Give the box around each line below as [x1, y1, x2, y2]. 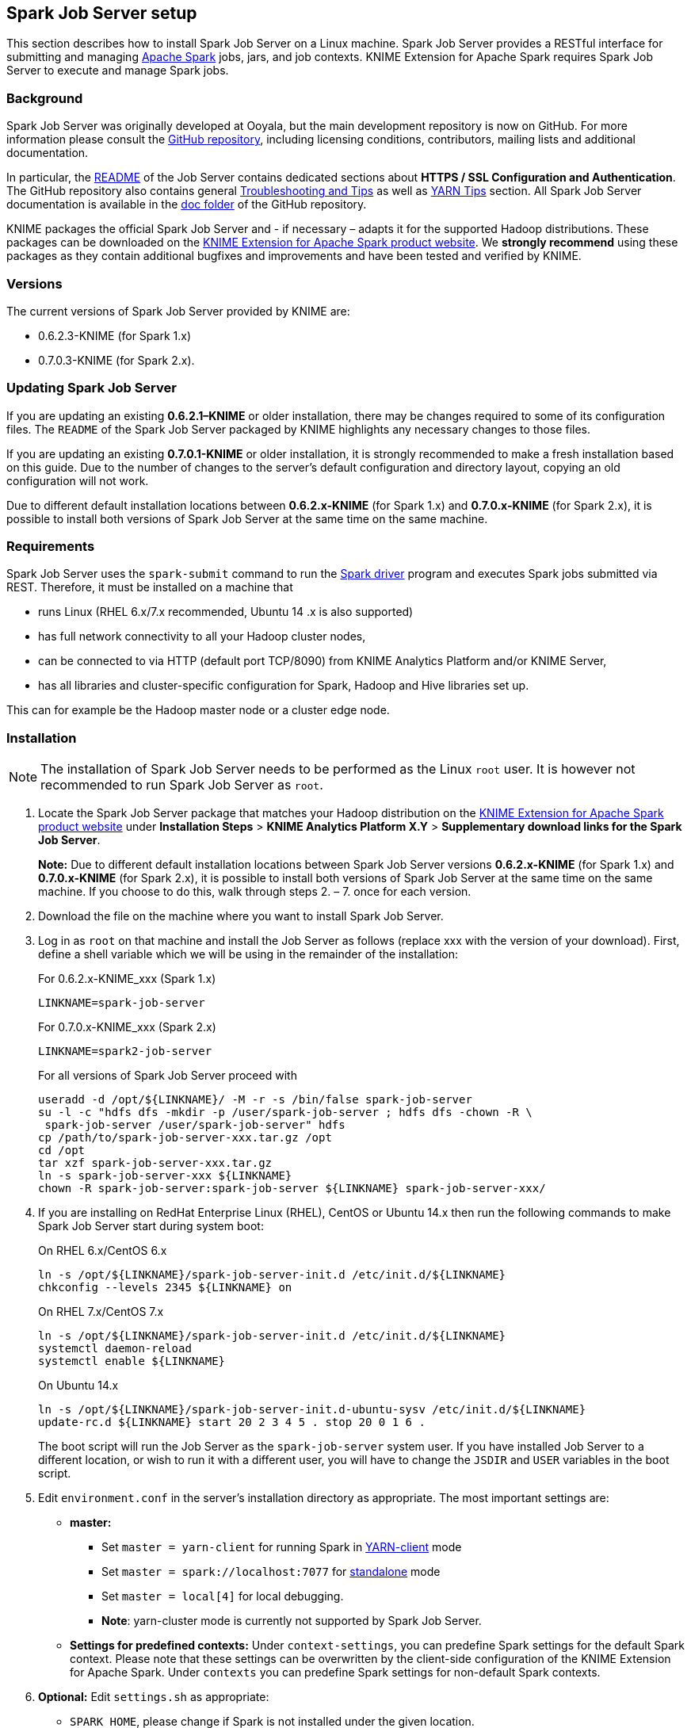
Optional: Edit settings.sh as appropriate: [38, 1690, 269, 1704]
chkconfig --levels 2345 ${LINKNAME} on [38, 1281, 292, 1294]
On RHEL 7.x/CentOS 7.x [38, 1305, 164, 1319]
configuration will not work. [6, 473, 149, 487]
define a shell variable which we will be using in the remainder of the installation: [38, 947, 458, 961]
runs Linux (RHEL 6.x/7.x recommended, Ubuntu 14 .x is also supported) [38, 605, 414, 619]
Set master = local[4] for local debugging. [101, 1589, 344, 1604]
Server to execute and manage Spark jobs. [6, 63, 229, 78]
